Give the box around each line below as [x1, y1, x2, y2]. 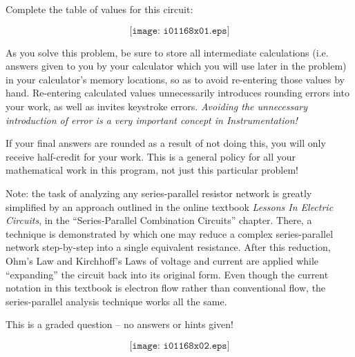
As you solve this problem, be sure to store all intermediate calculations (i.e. [6, 45, 329, 59]
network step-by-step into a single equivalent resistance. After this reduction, [6, 240, 331, 254]
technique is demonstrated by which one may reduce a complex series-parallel [6, 226, 334, 241]
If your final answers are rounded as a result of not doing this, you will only [6, 136, 326, 150]
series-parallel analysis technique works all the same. [6, 294, 227, 308]
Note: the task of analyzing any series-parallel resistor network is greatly [6, 185, 312, 200]
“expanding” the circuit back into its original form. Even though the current [6, 267, 329, 281]
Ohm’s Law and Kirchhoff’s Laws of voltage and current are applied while [6, 253, 319, 267]
